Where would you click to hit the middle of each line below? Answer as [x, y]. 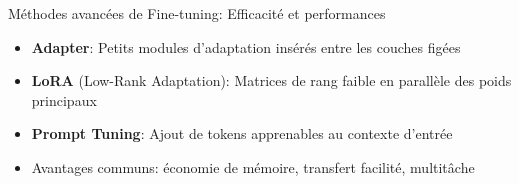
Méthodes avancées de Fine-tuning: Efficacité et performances [197, 13]
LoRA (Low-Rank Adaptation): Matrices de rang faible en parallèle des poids [271, 80]
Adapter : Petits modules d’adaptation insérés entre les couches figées [246, 46]
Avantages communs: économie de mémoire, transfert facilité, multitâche [253, 166]
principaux [64, 99]
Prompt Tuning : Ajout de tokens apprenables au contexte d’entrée [242, 133]
